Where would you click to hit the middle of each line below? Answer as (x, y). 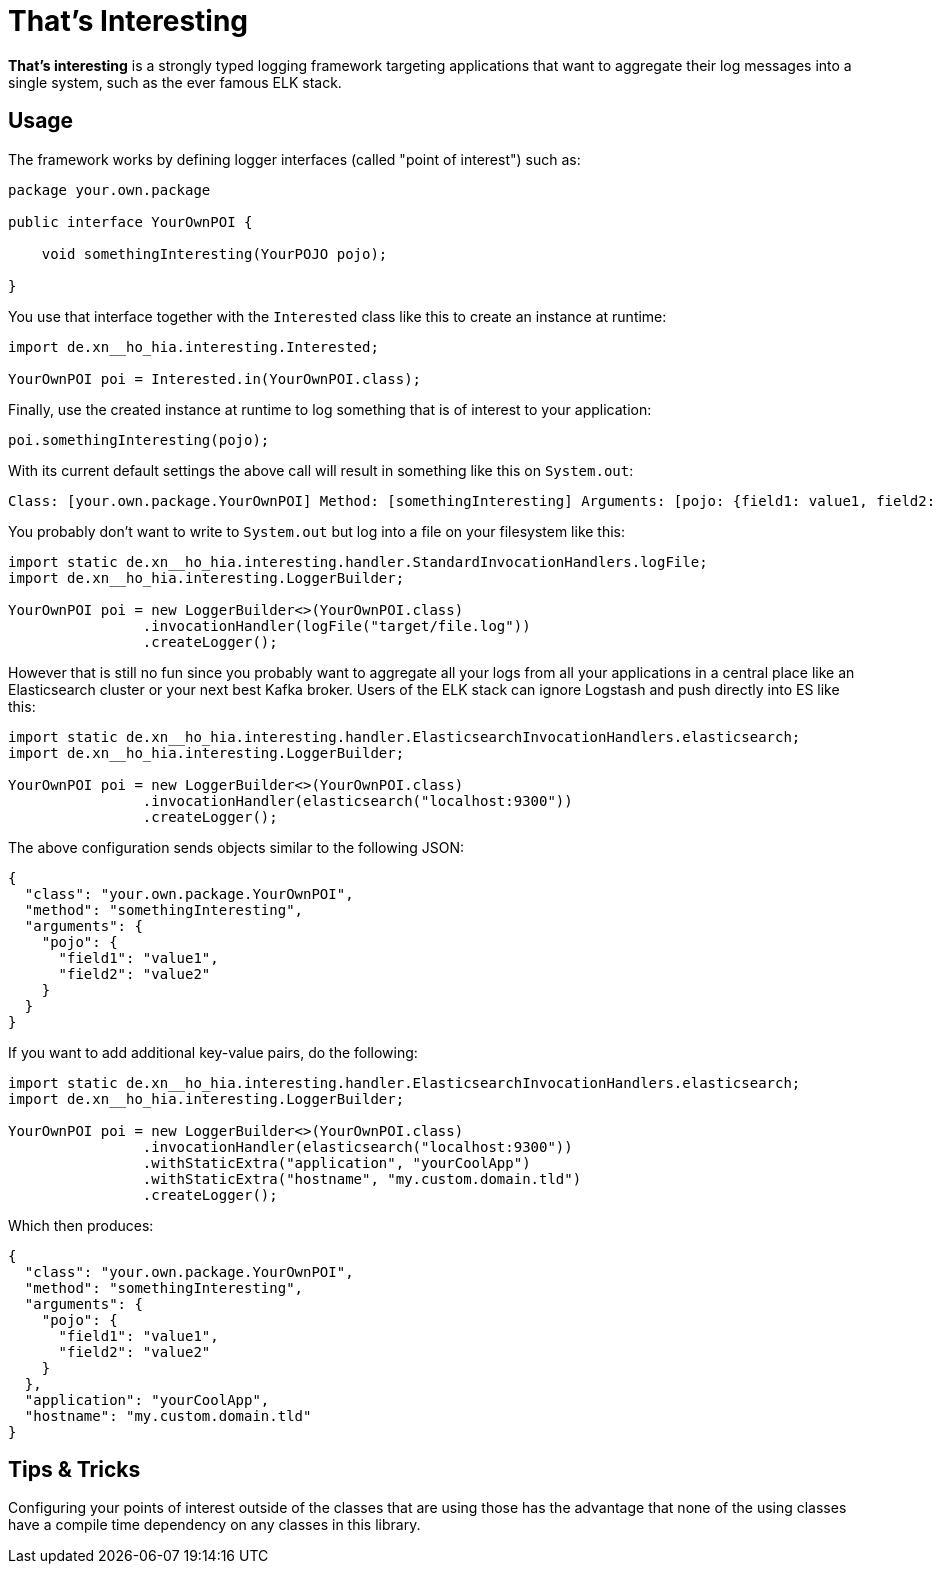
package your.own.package (109, 189)
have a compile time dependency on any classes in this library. (214, 1525)
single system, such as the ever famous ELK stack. (175, 82)
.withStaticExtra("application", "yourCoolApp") (336, 1162)
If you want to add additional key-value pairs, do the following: (213, 1052)
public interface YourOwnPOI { (130, 221)
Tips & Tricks (74, 1470)
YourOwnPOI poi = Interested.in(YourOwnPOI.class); (215, 378)
